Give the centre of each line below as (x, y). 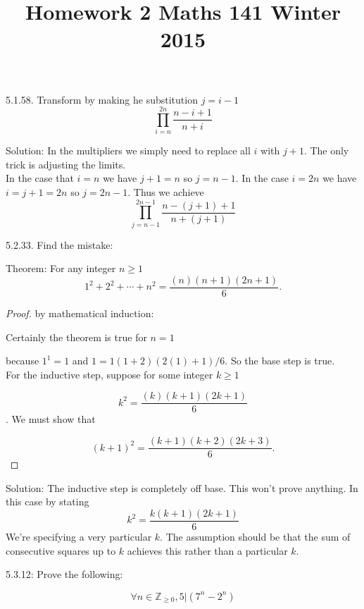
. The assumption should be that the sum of (255, 536)
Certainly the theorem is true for (76, 337)
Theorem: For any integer (61, 268)
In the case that (40, 178)
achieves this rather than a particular (207, 550)
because (23, 361)
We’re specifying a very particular (79, 536)
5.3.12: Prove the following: (64, 574)
